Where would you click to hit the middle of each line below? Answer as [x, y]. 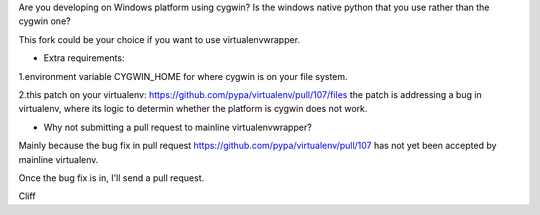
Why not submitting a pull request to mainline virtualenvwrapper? [177, 127]
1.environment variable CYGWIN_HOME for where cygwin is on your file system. [183, 76]
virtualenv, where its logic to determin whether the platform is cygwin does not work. [193, 109]
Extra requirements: [84, 58]
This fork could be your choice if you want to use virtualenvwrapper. [159, 39]
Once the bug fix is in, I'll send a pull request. [111, 177]
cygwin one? [44, 21]
